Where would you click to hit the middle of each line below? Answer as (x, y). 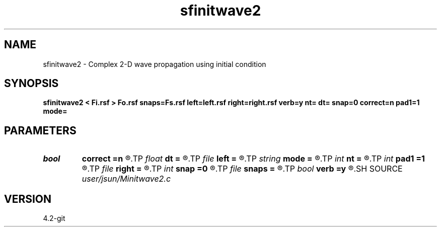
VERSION (28, 199)
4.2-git (54, 218)
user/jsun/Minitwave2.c (126, 179)
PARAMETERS (40, 130)
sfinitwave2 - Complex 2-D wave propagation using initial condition (155, 64)
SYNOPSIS (31, 84)
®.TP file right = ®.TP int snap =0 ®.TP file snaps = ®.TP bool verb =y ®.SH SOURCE (242, 169)
